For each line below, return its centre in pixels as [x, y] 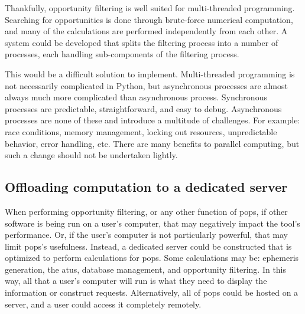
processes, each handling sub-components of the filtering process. [122, 54]
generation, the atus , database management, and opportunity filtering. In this [146, 269]
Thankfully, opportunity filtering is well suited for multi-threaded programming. [150, 8]
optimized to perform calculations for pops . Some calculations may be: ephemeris [152, 258]
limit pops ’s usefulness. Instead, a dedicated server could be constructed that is [148, 246]
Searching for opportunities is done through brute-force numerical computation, [149, 19]
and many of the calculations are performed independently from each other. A [146, 31]
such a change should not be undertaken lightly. [91, 155]
